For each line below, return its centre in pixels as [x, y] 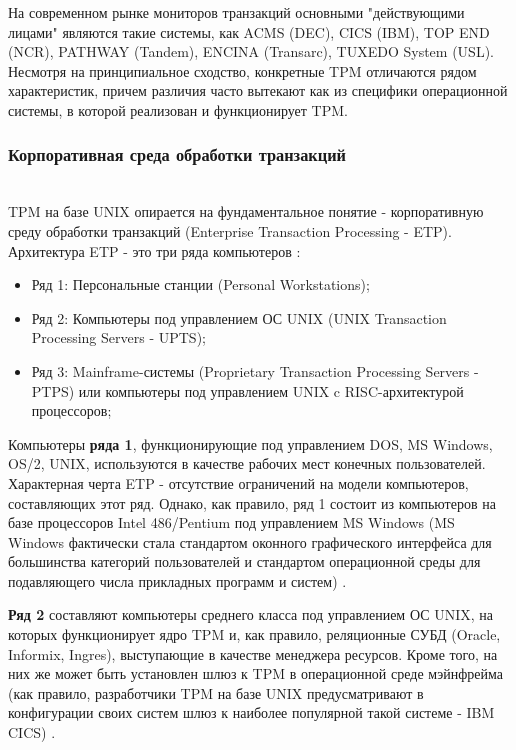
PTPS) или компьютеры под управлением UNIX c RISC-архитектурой [247, 390]
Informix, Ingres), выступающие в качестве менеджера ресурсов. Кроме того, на [253, 653]
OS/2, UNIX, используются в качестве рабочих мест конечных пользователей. [247, 463]
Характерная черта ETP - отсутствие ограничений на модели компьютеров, [238, 482]
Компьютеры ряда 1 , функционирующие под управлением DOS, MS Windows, [250, 443]
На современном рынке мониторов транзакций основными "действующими [236, 12]
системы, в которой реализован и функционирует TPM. [178, 109]
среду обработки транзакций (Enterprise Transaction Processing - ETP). [230, 230]
